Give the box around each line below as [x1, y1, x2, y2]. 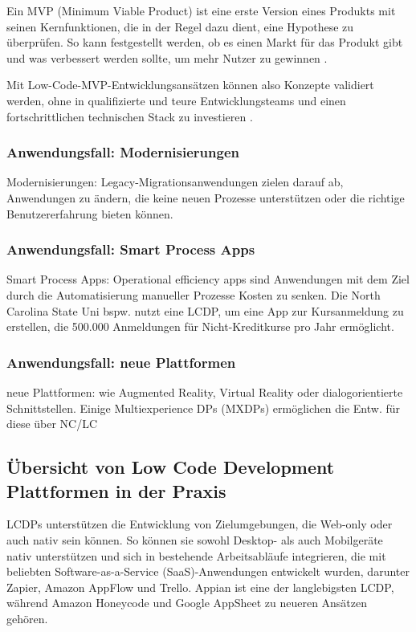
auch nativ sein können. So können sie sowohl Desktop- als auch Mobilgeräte [6, 531, 383, 548]
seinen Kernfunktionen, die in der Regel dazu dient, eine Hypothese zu [6, 18, 354, 35]
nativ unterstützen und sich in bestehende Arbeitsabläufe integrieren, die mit [6, 547, 386, 564]
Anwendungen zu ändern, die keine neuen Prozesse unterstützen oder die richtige [6, 189, 405, 206]
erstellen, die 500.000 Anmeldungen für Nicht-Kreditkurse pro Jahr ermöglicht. [6, 318, 394, 335]
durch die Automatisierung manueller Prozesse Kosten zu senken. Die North [6, 286, 381, 303]
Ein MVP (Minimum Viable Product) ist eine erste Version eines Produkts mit [6, 2, 396, 18]
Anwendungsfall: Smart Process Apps [6, 239, 255, 259]
